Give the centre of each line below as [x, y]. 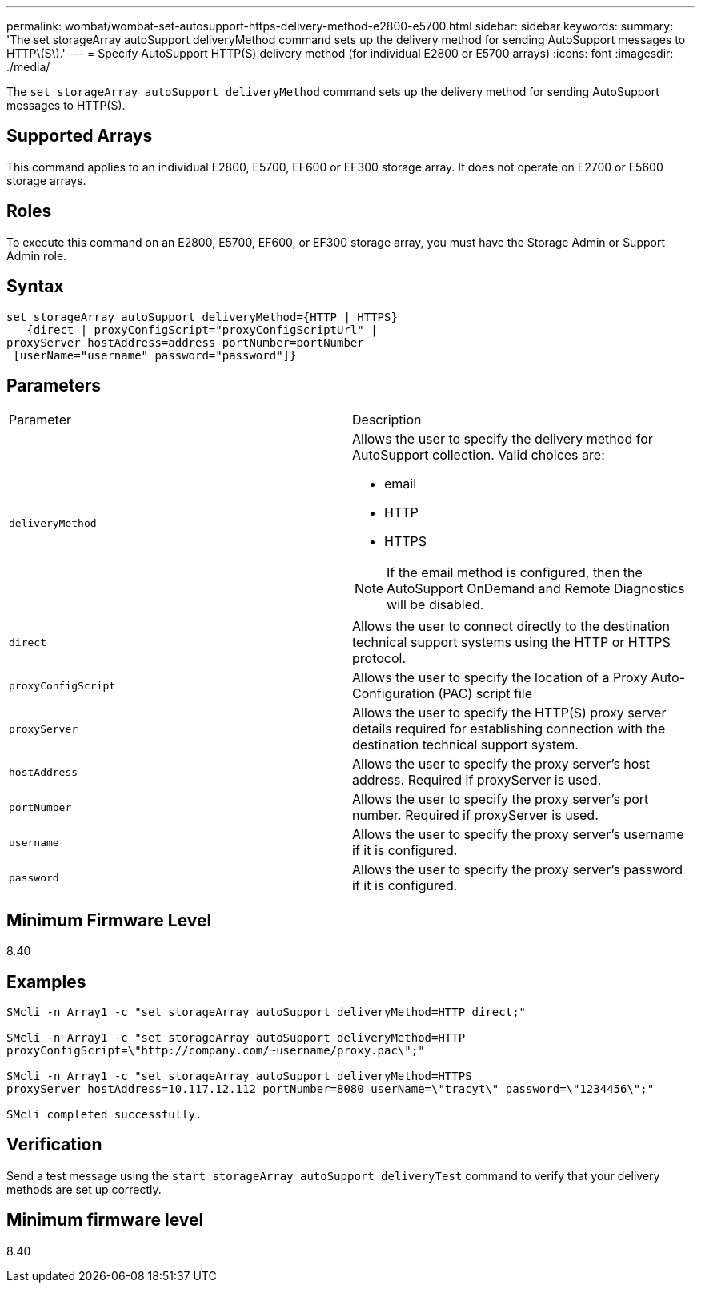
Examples [46, 982]
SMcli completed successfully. [104, 1115]
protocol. [379, 659]
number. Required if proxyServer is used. [475, 815]
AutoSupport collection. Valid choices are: [479, 455]
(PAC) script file [485, 694]
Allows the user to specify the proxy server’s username [518, 835]
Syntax [35, 287]
